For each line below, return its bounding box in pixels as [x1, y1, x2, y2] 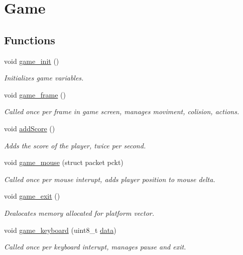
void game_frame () [4, 89, 66, 100]
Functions [4, 32, 55, 47]
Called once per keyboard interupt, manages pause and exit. [4, 241, 186, 252]
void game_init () [4, 55, 59, 66]
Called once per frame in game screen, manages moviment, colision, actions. [4, 106, 239, 117]
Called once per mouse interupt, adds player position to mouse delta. [4, 174, 215, 184]
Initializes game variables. [4, 72, 84, 83]
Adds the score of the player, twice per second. [4, 140, 146, 150]
